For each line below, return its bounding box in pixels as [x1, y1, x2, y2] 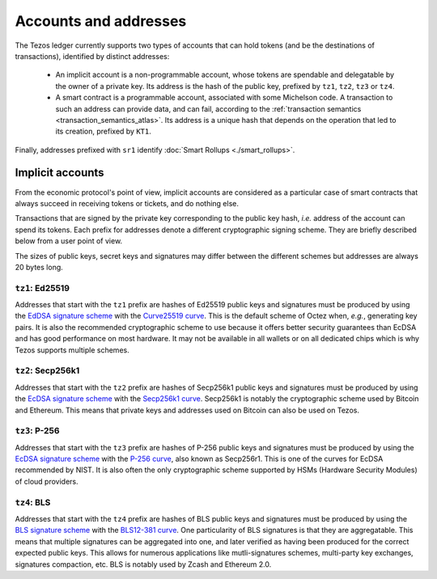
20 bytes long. [15, 262, 64, 272]
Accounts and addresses [15, 12, 187, 30]
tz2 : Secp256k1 [15, 365, 80, 376]
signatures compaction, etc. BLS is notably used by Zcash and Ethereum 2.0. [15, 559, 272, 569]
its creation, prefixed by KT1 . [55, 126, 151, 137]
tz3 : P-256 [15, 425, 60, 437]
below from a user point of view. [15, 236, 123, 246]
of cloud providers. [15, 476, 78, 486]
